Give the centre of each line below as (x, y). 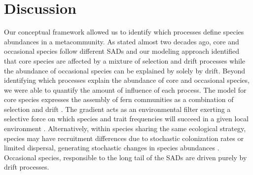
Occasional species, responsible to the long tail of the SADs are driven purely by (126, 157)
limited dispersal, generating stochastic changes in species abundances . (112, 148)
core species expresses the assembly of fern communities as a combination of (119, 99)
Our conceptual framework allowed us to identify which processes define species (124, 32)
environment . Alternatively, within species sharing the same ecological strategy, (125, 128)
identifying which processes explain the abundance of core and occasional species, (127, 80)
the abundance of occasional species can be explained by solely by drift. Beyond (125, 70)
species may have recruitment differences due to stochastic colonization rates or (124, 138)
